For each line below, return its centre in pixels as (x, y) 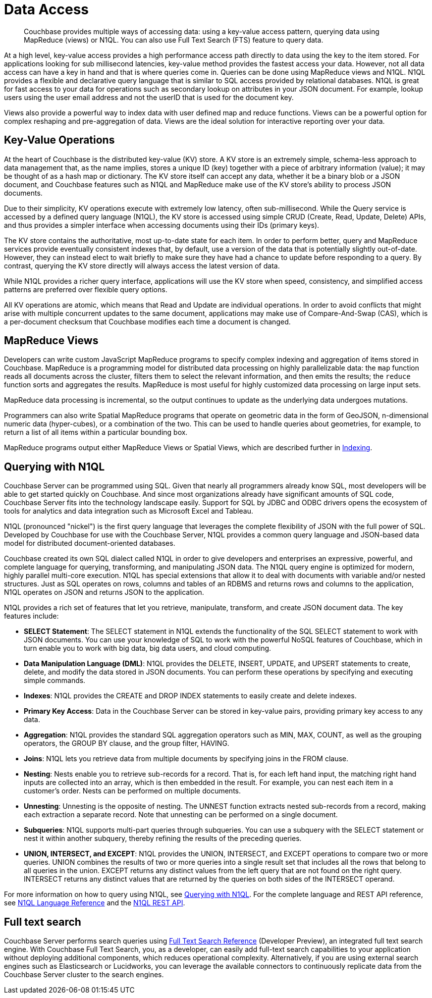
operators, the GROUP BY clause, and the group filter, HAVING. (127, 743)
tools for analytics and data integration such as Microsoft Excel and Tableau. (129, 511)
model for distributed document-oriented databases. (90, 543)
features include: (31, 616)
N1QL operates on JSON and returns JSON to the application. (104, 592)
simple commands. (55, 681)
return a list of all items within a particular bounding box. (96, 432)
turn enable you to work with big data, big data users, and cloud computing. (148, 648)
